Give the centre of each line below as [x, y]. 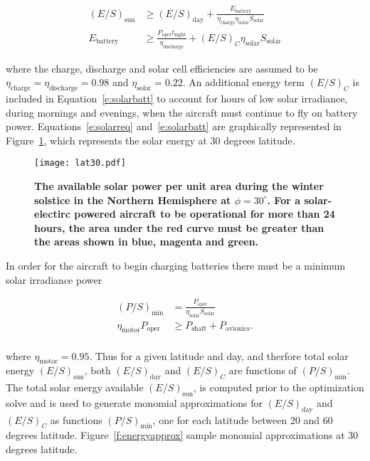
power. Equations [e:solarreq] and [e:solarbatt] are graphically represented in [174, 126]
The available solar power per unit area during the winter [179, 185]
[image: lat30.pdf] [80, 163]
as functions [76, 419]
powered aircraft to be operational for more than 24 [205, 214]
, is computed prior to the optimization [279, 387]
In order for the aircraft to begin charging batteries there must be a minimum [176, 265]
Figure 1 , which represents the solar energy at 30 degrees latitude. [150, 140]
